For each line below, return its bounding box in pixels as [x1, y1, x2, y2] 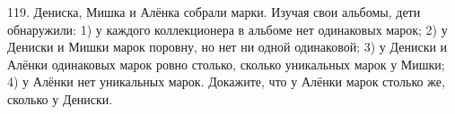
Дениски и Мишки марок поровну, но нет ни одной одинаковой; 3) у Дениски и [7, 37, 448, 56]
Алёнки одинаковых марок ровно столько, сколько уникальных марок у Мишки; [7, 54, 445, 73]
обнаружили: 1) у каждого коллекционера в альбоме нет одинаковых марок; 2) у [7, 20, 448, 38]
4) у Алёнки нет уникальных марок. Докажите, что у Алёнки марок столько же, [7, 72, 445, 91]
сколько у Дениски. [7, 89, 113, 108]
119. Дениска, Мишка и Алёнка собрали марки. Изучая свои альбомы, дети [7, 3, 421, 20]
